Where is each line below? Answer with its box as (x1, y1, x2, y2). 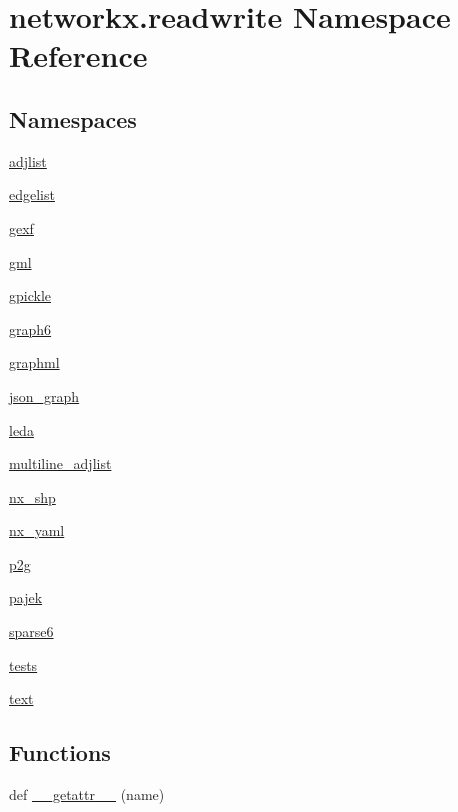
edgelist (9, 184, 55, 205)
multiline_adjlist (9, 453, 112, 474)
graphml (9, 352, 60, 373)
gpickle (9, 285, 51, 306)
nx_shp (9, 486, 56, 507)
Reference (9, 35, 148, 76)
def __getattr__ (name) (9, 784, 165, 805)
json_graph (9, 385, 80, 406)
